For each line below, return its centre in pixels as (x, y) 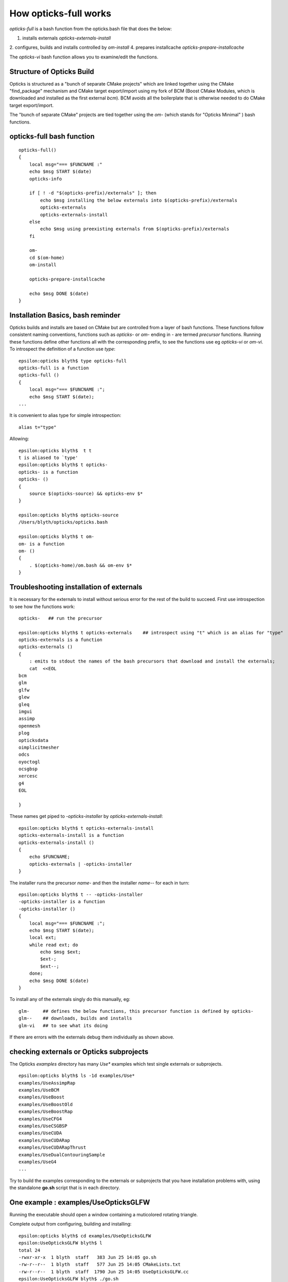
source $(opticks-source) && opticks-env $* (86, 493)
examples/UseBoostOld (46, 1104)
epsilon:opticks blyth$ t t (55, 450)
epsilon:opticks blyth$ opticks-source (69, 515)
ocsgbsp (28, 769)
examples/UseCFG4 (40, 1119)
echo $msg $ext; (60, 952)
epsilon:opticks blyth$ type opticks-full (73, 361)
